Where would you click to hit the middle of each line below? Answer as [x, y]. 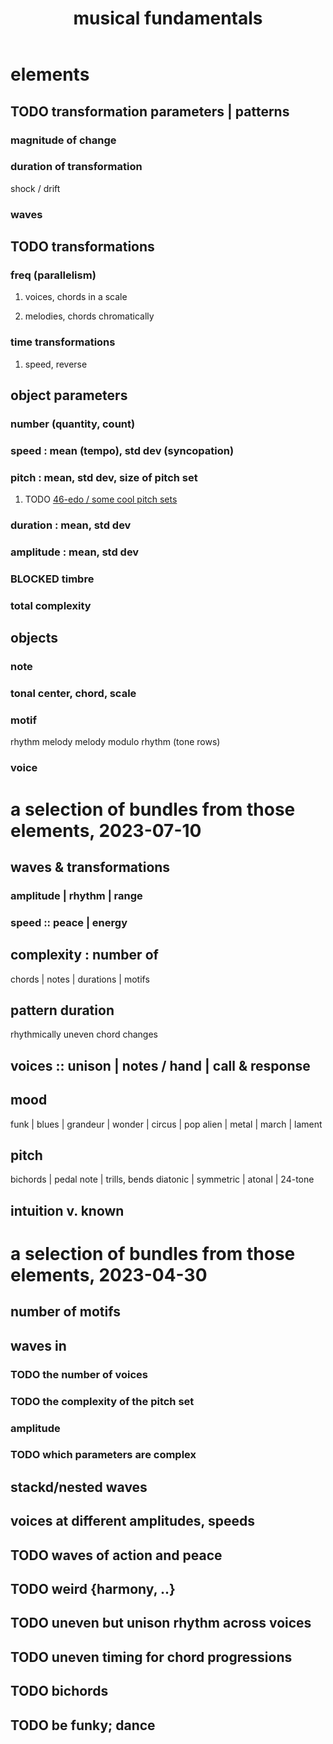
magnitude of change [63, 140]
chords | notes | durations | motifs [80, 979]
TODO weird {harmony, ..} [93, 1589]
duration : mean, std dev [71, 525]
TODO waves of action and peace [116, 1555]
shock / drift [35, 188]
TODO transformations [82, 247]
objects [34, 638]
